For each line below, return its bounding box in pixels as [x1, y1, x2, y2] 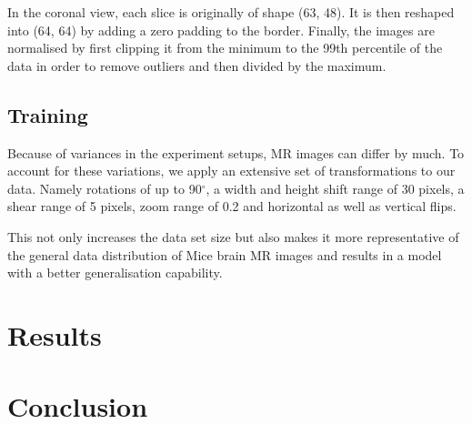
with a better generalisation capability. [7, 263, 223, 282]
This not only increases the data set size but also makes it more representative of [7, 227, 459, 246]
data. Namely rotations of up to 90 [7, 178, 202, 197]
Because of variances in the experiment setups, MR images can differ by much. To [7, 143, 465, 162]
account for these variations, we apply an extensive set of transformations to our [7, 161, 456, 180]
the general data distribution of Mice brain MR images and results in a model [7, 245, 442, 264]
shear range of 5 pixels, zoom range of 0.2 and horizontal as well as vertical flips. [7, 197, 457, 216]
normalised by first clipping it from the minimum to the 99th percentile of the [7, 38, 443, 57]
